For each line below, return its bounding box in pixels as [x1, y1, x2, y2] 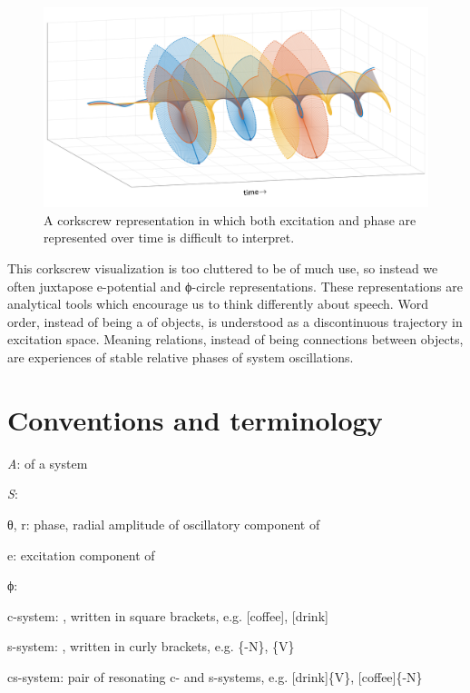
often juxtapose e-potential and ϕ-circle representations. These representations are [7, 276, 463, 295]
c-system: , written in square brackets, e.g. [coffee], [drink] [7, 606, 328, 625]
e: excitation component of [7, 545, 155, 564]
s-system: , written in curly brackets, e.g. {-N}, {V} [7, 637, 295, 656]
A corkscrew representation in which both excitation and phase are [44, 210, 416, 229]
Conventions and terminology [7, 401, 383, 438]
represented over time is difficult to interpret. [44, 228, 295, 247]
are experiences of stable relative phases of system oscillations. [7, 348, 354, 367]
